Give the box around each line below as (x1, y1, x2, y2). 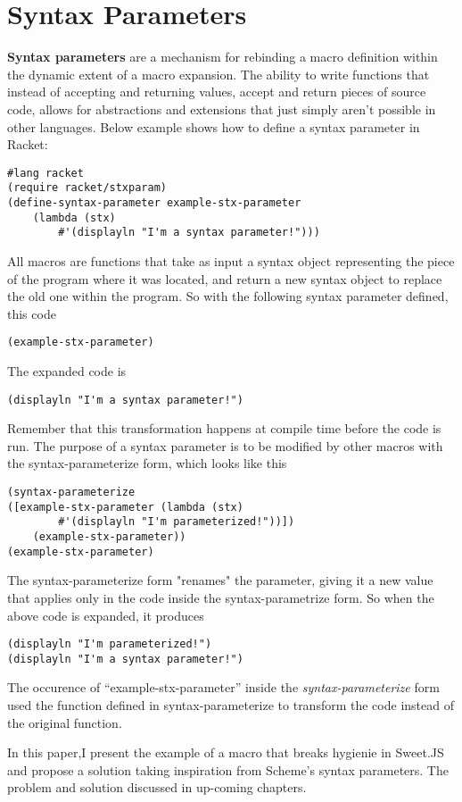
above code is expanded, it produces (7, 606, 204, 624)
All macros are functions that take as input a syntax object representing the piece (7, 251, 455, 270)
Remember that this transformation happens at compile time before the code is (7, 419, 441, 438)
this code (7, 304, 56, 322)
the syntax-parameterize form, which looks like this (7, 454, 287, 472)
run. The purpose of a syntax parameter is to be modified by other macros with (7, 436, 443, 455)
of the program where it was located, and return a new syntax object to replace (7, 269, 442, 288)
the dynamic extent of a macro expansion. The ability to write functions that (7, 64, 430, 83)
